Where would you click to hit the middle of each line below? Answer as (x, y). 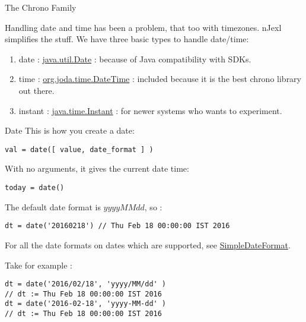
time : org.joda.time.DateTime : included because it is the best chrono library (160, 79)
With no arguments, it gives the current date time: (97, 168)
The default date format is (53, 206)
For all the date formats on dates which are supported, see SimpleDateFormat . (148, 244)
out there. (36, 90)
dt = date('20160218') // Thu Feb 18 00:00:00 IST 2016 (117, 226)
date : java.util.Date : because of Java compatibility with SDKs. (135, 59)
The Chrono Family (41, 7)
